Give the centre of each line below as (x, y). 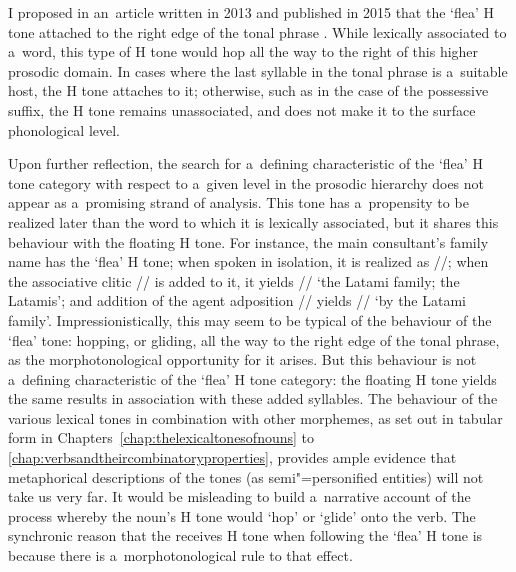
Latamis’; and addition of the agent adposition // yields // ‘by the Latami (237, 300)
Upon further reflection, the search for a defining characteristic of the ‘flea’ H (245, 163)
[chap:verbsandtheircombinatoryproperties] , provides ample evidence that (232, 457)
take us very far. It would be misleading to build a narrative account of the (239, 496)
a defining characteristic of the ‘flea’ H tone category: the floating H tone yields (252, 378)
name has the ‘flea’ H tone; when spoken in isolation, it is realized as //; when (248, 261)
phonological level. (64, 129)
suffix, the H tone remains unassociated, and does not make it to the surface (242, 109)
